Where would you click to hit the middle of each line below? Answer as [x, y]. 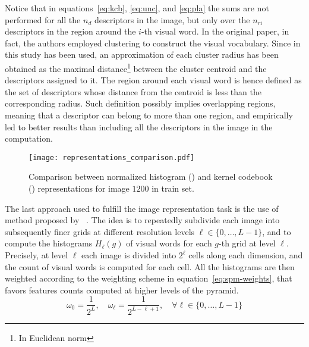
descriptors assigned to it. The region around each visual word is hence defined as [153, 80]
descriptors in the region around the [70, 31]
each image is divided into [129, 255]
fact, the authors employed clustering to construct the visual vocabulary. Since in [153, 43]
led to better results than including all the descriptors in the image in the [139, 126]
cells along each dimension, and [246, 255]
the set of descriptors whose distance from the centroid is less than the [133, 91]
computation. [29, 138]
